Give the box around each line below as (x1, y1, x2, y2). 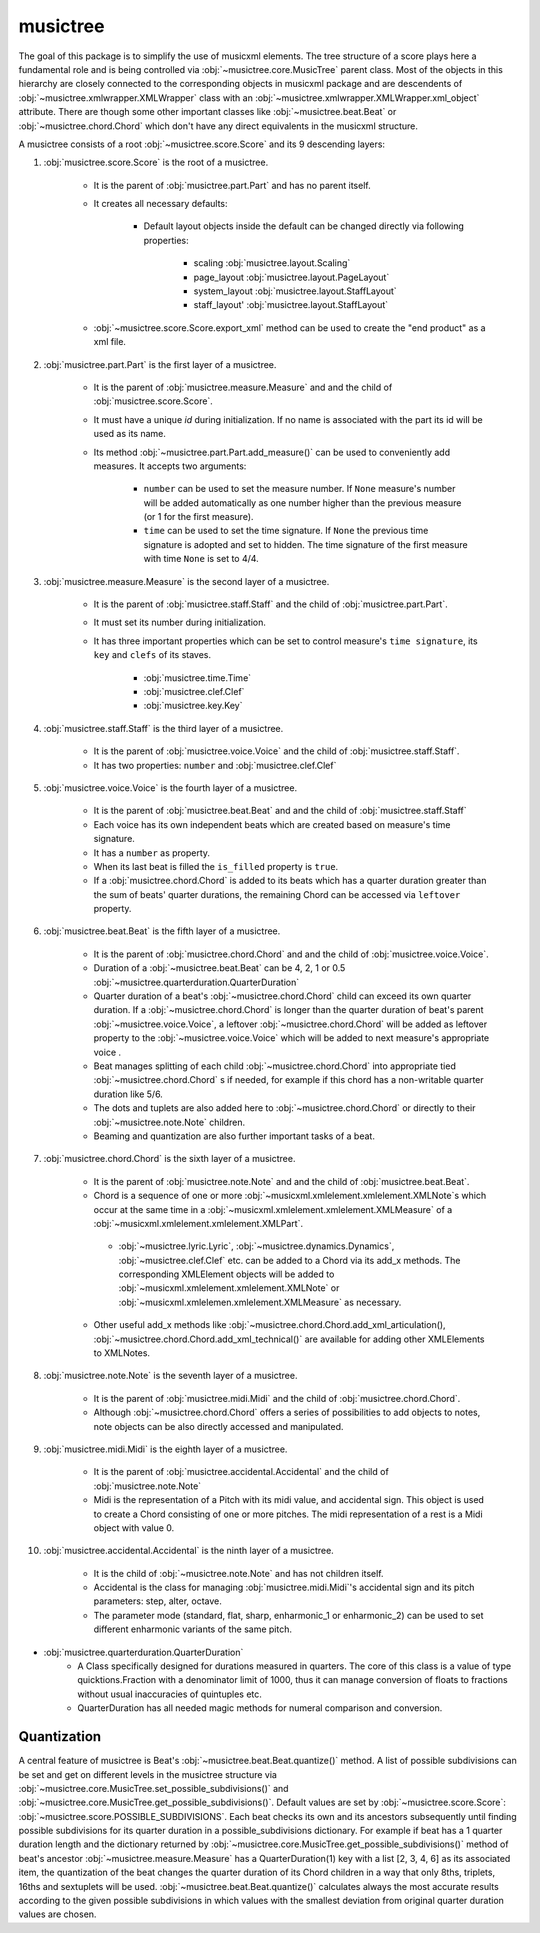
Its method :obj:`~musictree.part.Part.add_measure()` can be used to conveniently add (93, 446, 450, 458)
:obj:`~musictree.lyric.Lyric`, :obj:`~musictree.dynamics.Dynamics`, (118, 1240, 395, 1252)
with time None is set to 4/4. (143, 553, 259, 565)
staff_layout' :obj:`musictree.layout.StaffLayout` (193, 299, 389, 311)
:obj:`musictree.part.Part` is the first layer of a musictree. (43, 358, 277, 370)
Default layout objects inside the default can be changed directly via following (143, 220, 465, 232)
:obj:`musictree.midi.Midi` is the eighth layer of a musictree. (43, 1443, 288, 1455)
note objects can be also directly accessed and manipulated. (93, 1420, 344, 1432)
